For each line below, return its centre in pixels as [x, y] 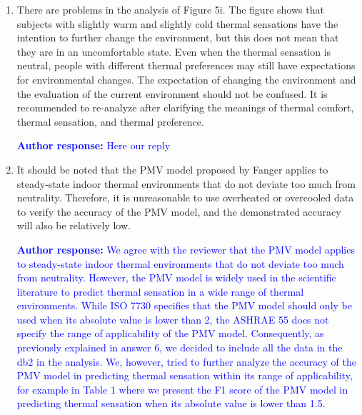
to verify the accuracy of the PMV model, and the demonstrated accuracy [179, 211]
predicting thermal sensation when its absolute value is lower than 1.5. [171, 403]
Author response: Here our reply [94, 145]
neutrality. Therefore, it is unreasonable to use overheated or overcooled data [185, 197]
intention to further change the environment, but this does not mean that [178, 37]
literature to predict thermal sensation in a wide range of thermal [160, 291]
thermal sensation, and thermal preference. [110, 121]
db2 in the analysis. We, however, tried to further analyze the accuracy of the [186, 361]
